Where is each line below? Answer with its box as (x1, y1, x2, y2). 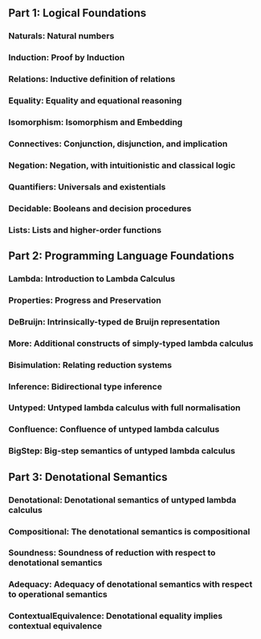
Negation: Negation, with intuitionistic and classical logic (8, 160, 236, 171)
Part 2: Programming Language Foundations (8, 249, 234, 263)
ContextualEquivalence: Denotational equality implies (8, 610, 223, 621)
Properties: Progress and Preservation (8, 295, 162, 306)
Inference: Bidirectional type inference (8, 381, 162, 392)
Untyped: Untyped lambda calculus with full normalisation (8, 402, 241, 413)
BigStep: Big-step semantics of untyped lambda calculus (8, 446, 235, 457)
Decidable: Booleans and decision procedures (8, 202, 192, 214)
